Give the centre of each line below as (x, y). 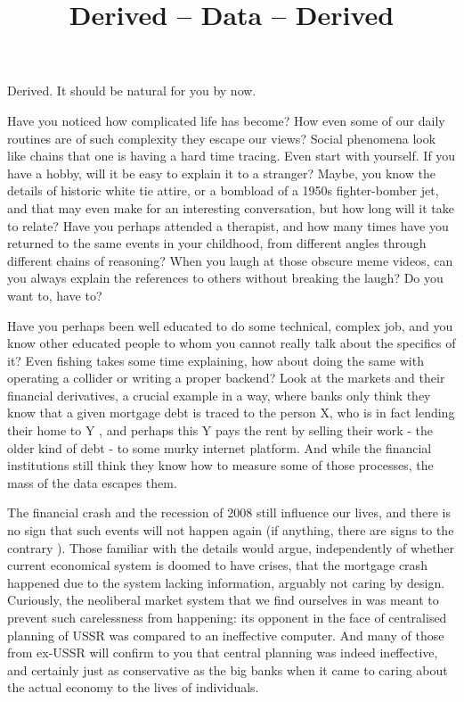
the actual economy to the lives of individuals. (133, 687)
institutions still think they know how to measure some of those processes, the (220, 465)
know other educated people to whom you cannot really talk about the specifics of (232, 343)
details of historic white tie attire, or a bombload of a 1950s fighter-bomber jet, (223, 190)
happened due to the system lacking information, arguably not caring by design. (226, 582)
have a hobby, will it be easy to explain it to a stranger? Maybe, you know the (221, 173)
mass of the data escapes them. (92, 482)
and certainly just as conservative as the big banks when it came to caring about (228, 669)
